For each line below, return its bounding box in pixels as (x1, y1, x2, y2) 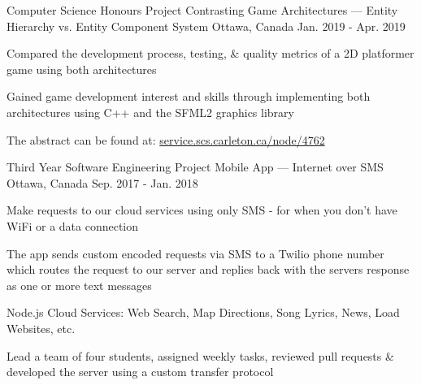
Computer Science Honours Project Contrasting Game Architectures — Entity (7, 2, 398, 18)
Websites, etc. (7, 319, 76, 336)
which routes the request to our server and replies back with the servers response (7, 261, 410, 278)
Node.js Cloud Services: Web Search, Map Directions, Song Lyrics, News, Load (7, 304, 400, 321)
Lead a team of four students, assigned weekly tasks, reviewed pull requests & (7, 347, 394, 364)
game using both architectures (7, 60, 157, 77)
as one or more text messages (7, 276, 152, 293)
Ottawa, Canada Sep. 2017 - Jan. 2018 (7, 174, 198, 191)
